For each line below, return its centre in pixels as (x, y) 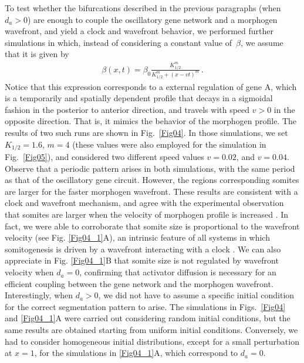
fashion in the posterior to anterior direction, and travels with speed (127, 109)
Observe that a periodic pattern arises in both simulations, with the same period (150, 168)
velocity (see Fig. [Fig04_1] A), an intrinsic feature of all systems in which (137, 237)
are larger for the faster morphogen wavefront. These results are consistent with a (151, 191)
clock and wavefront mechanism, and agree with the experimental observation (144, 203)
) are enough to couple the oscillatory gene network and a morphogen (152, 19)
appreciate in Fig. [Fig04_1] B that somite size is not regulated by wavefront (142, 260)
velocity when (29, 272)
